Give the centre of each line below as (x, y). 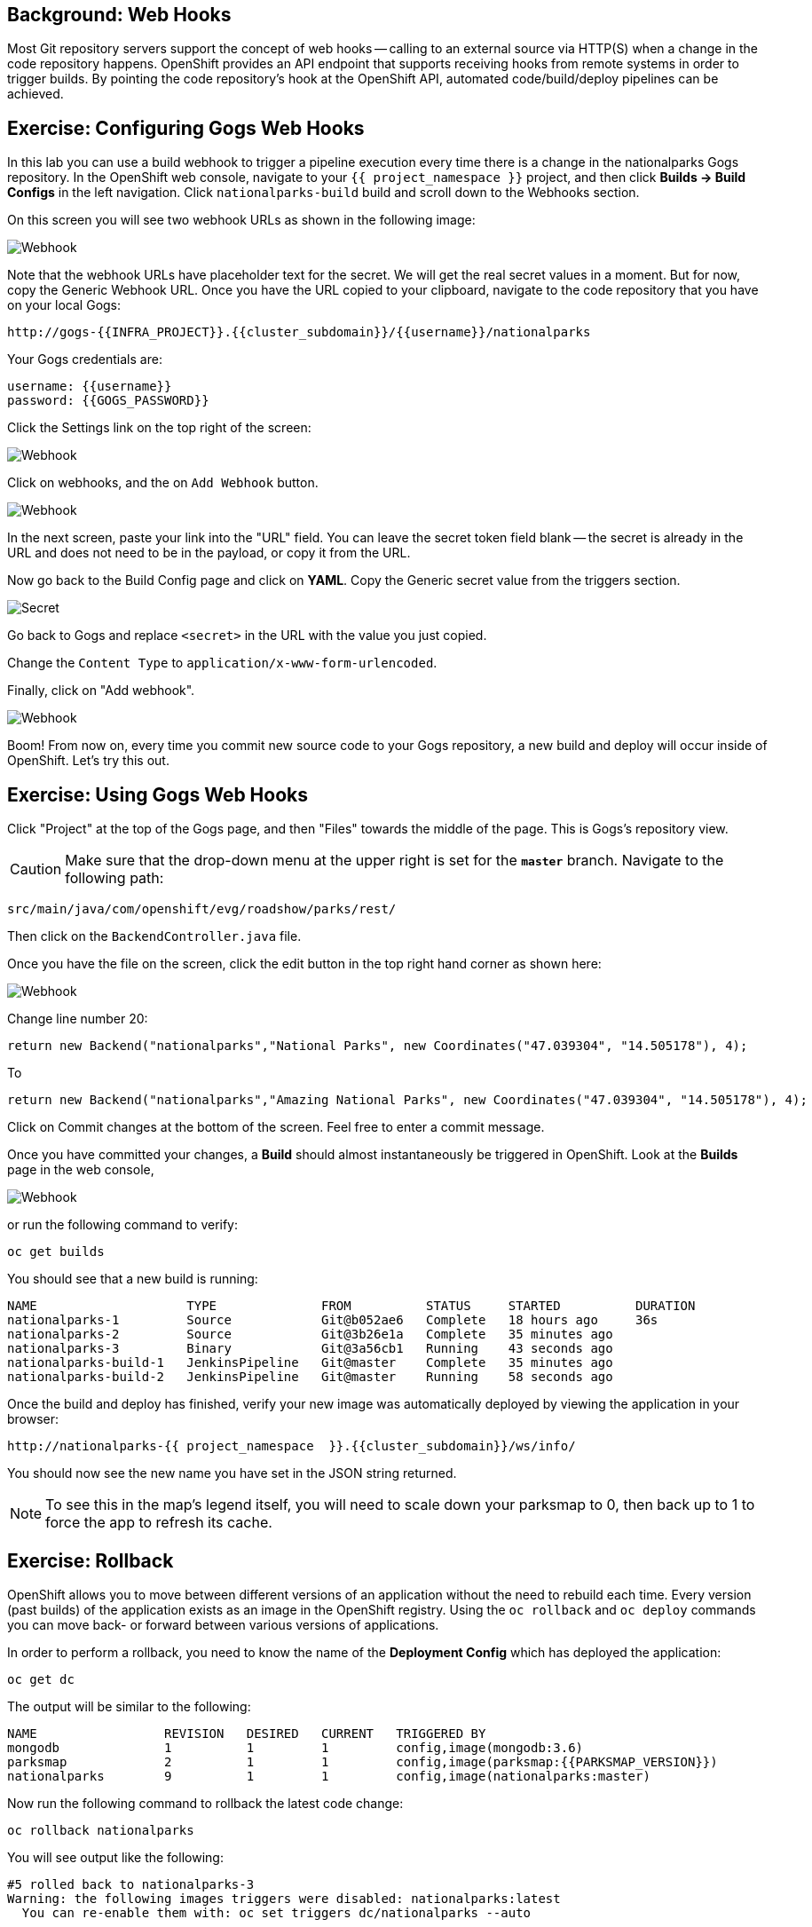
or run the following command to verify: (123, 1225)
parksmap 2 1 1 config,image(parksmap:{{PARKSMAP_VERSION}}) (363, 1761)
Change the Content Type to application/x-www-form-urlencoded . (222, 663)
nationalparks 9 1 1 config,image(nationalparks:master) (329, 1776)
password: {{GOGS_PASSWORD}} (108, 401)
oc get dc (41, 1679)
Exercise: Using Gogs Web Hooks (158, 794)
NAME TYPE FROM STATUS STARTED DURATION (351, 1306)
